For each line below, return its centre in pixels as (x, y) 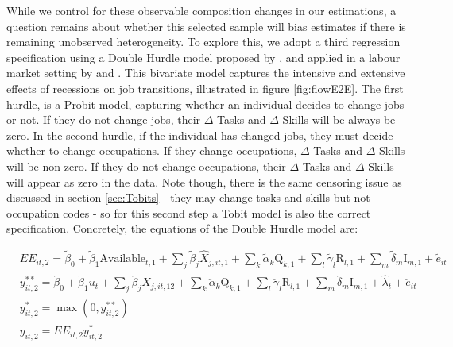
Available (123, 259)
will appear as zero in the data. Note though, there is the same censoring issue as (204, 181)
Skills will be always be (339, 120)
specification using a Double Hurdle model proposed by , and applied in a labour (203, 57)
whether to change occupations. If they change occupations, (152, 150)
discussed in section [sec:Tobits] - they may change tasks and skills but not (188, 197)
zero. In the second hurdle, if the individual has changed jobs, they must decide (200, 135)
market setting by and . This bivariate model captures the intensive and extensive (206, 73)
